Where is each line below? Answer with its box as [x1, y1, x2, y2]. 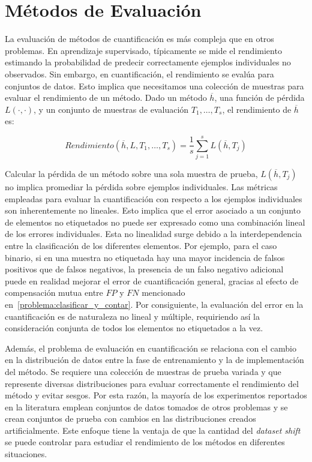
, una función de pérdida [214, 91, 305, 104]
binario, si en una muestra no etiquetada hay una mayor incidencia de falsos [5, 251, 285, 263]
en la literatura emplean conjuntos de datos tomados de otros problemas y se [5, 400, 288, 413]
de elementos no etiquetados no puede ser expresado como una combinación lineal [5, 215, 305, 228]
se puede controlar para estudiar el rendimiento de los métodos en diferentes [5, 436, 285, 448]
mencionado [142, 286, 185, 299]
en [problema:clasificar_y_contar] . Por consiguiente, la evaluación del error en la [5, 298, 304, 310]
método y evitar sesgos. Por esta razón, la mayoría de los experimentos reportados [5, 389, 307, 401]
